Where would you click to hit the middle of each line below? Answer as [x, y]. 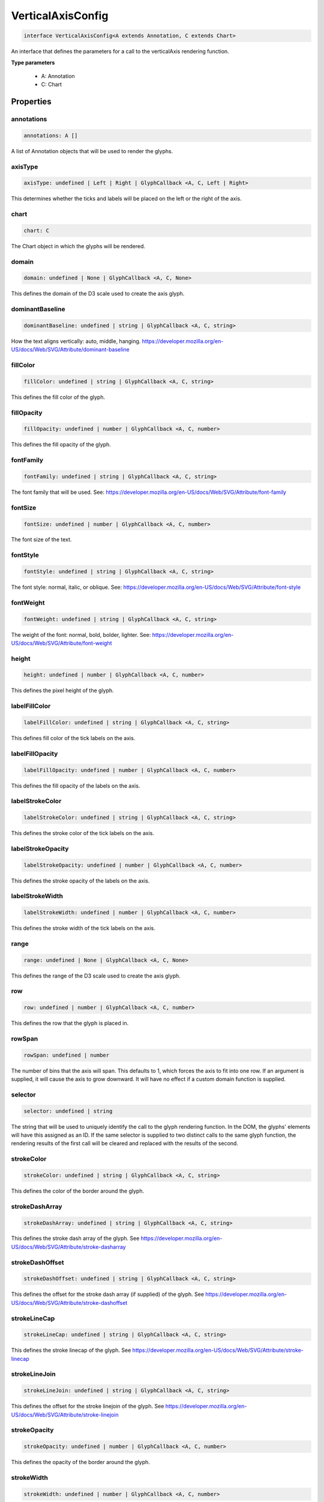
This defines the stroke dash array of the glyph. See [75, 1238]
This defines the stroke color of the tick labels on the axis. [82, 833]
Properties [31, 102]
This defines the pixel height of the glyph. [62, 690]
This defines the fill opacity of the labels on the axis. [76, 786]
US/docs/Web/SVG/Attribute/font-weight [61, 643]
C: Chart [52, 85]
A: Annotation [58, 76]
